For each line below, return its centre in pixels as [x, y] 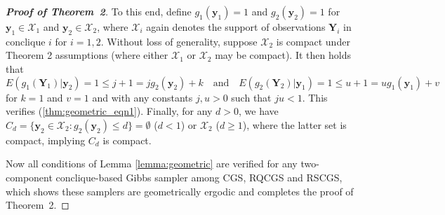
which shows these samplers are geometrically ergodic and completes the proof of [180, 191]
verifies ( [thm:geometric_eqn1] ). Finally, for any [109, 111]
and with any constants [142, 97]
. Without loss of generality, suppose [179, 41]
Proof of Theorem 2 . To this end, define [99, 11]
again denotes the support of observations [236, 27]
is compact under [313, 41]
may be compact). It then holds [283, 55]
